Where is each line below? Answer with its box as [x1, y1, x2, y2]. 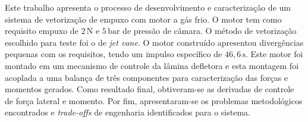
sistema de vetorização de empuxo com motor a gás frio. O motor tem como [5, 12, 282, 25]
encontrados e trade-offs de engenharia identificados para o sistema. [5, 106, 250, 118]
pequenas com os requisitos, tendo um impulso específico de [5, 48, 222, 60]
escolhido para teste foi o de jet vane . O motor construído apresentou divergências [5, 36, 304, 48]
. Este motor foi [246, 48, 303, 60]
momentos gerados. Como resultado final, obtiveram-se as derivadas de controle [5, 83, 294, 95]
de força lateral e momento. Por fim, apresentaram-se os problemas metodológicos [5, 94, 303, 107]
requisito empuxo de [5, 24, 78, 37]
